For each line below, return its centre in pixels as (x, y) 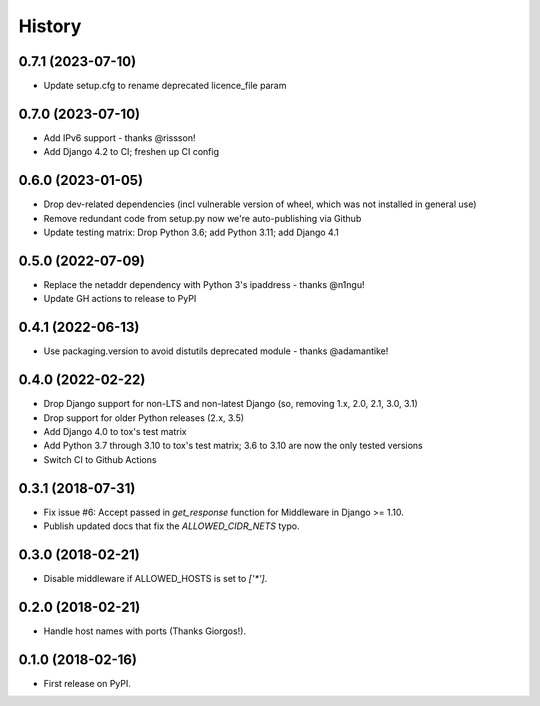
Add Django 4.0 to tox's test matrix (115, 431)
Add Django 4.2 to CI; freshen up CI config (131, 152)
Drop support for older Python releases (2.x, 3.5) (144, 417)
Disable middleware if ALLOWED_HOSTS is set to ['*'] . (155, 578)
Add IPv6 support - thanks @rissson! (119, 137)
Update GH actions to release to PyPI (120, 299)
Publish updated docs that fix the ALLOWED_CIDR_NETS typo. (171, 526)
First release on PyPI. (87, 683)
